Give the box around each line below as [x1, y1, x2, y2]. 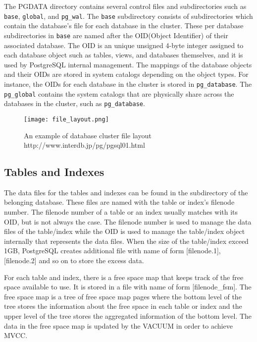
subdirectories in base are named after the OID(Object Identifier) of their [4, 30, 228, 40]
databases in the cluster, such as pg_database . [4, 98, 145, 109]
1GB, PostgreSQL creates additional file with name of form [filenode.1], [4, 245, 221, 256]
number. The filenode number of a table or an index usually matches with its [4, 207, 238, 217]
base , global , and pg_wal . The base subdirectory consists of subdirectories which [4, 10, 253, 21]
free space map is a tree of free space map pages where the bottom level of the [4, 291, 242, 301]
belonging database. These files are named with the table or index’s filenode [4, 197, 235, 207]
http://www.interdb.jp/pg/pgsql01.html [24, 140, 145, 150]
